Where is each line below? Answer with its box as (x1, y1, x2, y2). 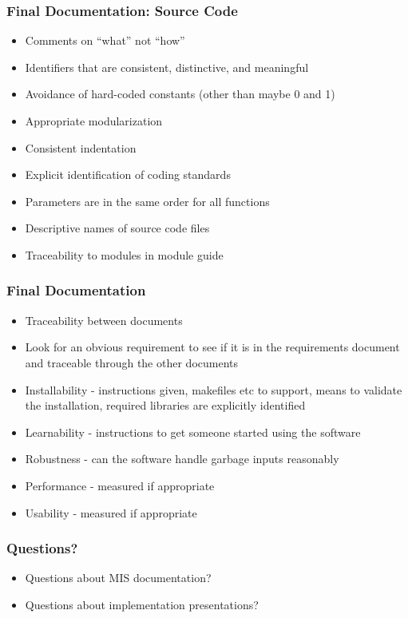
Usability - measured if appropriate (25, 504, 197, 521)
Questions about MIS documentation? (25, 569, 212, 586)
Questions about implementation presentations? (25, 596, 259, 612)
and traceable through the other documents (25, 354, 239, 370)
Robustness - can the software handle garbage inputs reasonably (25, 450, 339, 467)
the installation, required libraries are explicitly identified (25, 397, 306, 414)
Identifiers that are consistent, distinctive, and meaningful (25, 58, 309, 75)
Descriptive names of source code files (25, 220, 210, 236)
